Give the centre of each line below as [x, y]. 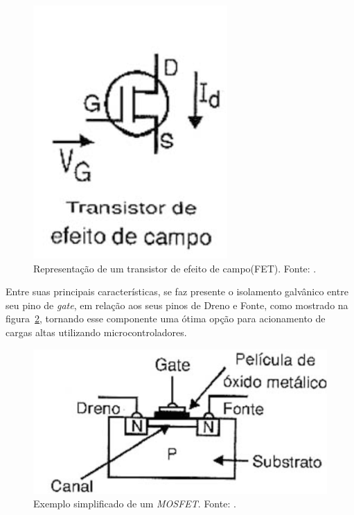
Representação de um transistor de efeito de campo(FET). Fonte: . [175, 268]
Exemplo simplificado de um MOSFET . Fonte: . [135, 504]
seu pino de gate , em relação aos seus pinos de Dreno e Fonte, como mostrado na [177, 305]
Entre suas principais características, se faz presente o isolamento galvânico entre [177, 291]
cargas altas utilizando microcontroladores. [96, 332]
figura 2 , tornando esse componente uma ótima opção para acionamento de [166, 318]
